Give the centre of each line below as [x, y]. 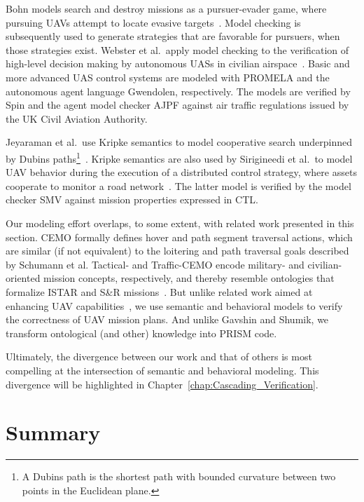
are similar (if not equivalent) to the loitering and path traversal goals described [177, 251]
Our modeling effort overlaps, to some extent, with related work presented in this [180, 223]
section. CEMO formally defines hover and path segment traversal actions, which [179, 237]
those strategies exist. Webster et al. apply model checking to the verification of [177, 49]
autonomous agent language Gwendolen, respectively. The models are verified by [178, 91]
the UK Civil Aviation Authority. [77, 118]
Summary [53, 432]
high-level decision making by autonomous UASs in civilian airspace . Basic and [178, 63]
